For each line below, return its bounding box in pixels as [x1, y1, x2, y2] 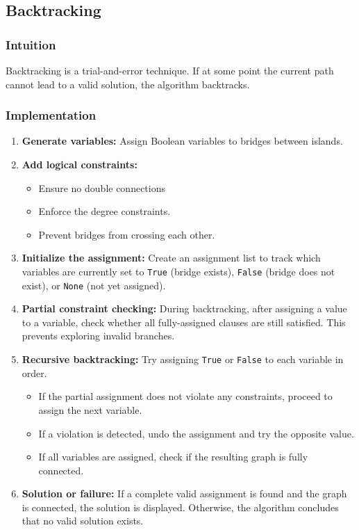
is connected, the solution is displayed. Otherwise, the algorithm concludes [22, 499, 339, 514]
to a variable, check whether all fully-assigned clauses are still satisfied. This [22, 314, 346, 329]
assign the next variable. [38, 402, 142, 417]
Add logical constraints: [22, 157, 137, 171]
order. [22, 365, 47, 380]
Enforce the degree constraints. [38, 204, 171, 218]
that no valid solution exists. [22, 513, 144, 528]
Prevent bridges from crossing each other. [38, 227, 215, 241]
